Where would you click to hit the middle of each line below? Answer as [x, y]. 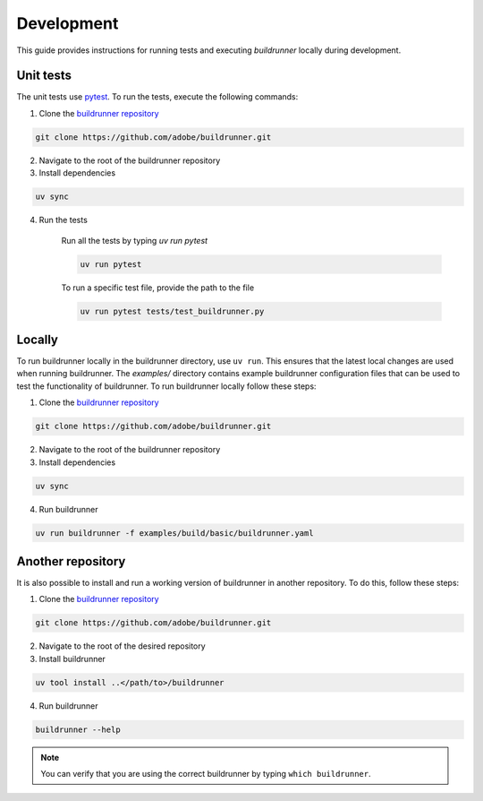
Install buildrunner [72, 659]
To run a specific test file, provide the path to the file [158, 288]
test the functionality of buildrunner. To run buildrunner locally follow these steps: [166, 386]
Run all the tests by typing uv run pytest [135, 240]
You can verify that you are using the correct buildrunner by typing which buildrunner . [206, 774]
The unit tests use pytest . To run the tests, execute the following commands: [157, 97]
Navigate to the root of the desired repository [122, 646]
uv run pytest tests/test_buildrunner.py [172, 311]
